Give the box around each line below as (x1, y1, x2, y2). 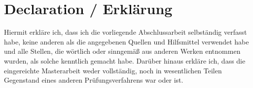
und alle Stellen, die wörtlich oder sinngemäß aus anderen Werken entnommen (4, 46, 241, 56)
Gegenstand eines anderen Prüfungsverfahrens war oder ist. (4, 75, 183, 85)
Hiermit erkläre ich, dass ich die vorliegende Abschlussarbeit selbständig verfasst (4, 27, 247, 37)
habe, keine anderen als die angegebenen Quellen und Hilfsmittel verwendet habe (4, 36, 249, 46)
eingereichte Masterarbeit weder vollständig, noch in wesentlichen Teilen (4, 65, 222, 75)
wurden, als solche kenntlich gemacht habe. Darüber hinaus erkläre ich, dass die (4, 55, 246, 66)
